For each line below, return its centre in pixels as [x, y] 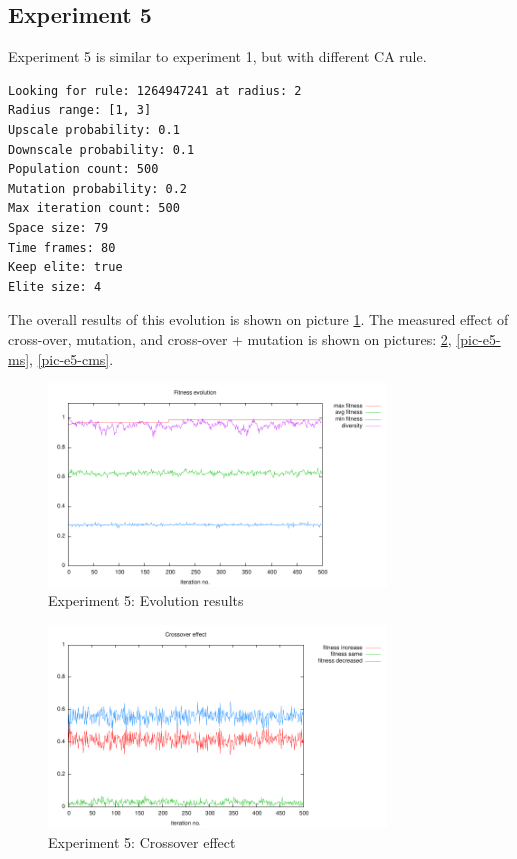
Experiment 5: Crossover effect [142, 841]
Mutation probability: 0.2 [97, 188]
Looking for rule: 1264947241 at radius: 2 [155, 90]
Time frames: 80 [62, 247]
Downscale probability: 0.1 [101, 149]
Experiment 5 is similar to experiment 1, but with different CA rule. [217, 56]
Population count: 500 [83, 169]
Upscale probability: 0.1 [94, 129]
